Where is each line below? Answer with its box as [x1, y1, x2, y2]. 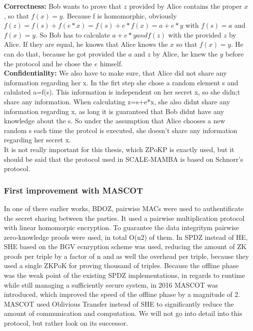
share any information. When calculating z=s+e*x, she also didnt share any [4, 96, 230, 106]
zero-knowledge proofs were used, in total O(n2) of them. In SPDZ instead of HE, [4, 232, 248, 242]
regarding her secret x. [4, 135, 71, 145]
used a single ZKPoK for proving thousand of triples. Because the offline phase [4, 260, 239, 271]
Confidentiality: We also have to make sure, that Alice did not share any [4, 68, 227, 78]
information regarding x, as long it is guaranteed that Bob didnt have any [4, 106, 224, 116]
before [225, 48, 244, 58]
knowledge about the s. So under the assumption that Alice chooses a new [4, 116, 225, 126]
